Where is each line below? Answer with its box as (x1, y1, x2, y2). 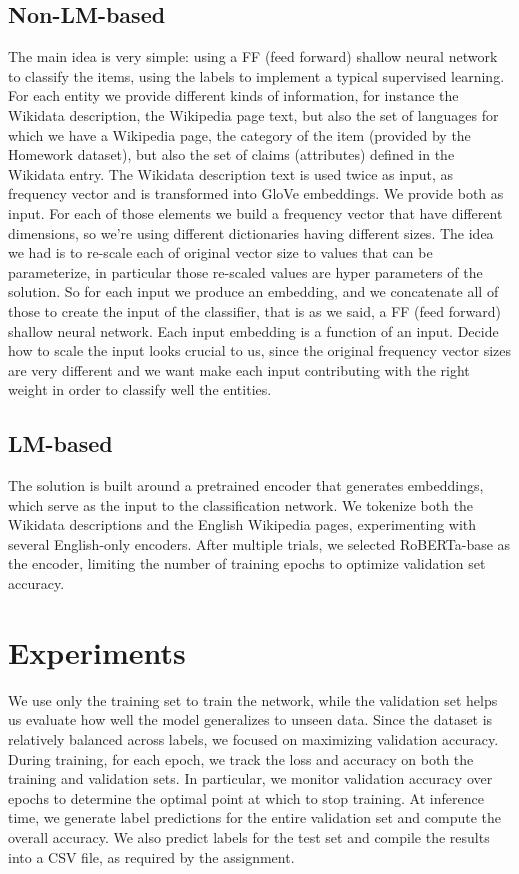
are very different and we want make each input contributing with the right (8, 359, 470, 380)
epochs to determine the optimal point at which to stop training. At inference (8, 787, 484, 808)
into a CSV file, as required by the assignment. (8, 846, 295, 867)
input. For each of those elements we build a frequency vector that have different (8, 202, 503, 223)
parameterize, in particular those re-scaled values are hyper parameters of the (8, 261, 483, 282)
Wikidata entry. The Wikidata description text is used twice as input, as (8, 163, 453, 184)
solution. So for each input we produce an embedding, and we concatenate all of (8, 281, 499, 302)
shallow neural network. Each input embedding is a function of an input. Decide (8, 320, 499, 341)
